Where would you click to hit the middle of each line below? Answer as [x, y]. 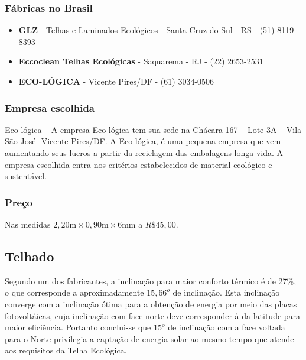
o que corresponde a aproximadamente [74, 292]
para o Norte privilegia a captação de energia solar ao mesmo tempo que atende [149, 338]
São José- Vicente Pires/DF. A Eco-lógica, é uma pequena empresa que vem [143, 141]
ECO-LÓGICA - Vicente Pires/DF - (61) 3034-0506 [116, 81]
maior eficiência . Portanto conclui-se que [78, 327]
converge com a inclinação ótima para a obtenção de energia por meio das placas [151, 304]
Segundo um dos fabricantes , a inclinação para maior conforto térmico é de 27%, [151, 280]
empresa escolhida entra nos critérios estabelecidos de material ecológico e [139, 164]
